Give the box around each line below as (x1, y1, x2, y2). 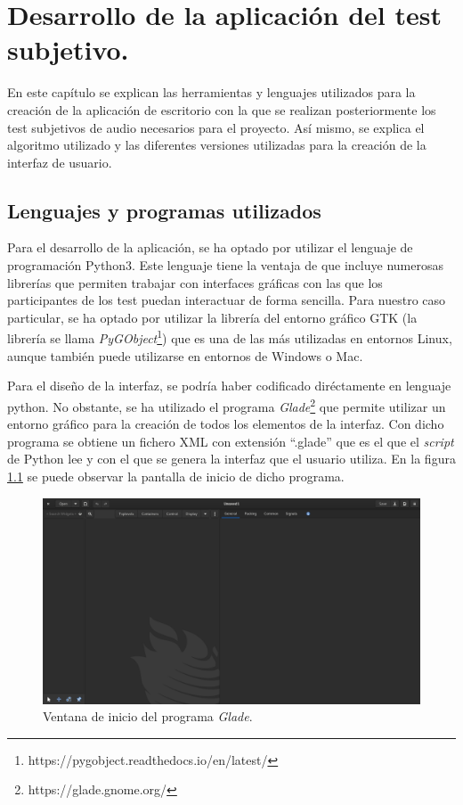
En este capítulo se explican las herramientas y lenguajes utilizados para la (7, 83, 416, 102)
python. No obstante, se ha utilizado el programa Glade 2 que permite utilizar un (7, 394, 446, 415)
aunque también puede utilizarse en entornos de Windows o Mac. (7, 346, 363, 365)
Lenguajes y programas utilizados (7, 196, 321, 224)
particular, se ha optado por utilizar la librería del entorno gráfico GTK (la (7, 308, 418, 326)
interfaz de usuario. (7, 152, 112, 171)
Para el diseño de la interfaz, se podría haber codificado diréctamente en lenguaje (7, 376, 451, 395)
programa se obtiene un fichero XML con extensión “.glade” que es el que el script (7, 431, 454, 450)
